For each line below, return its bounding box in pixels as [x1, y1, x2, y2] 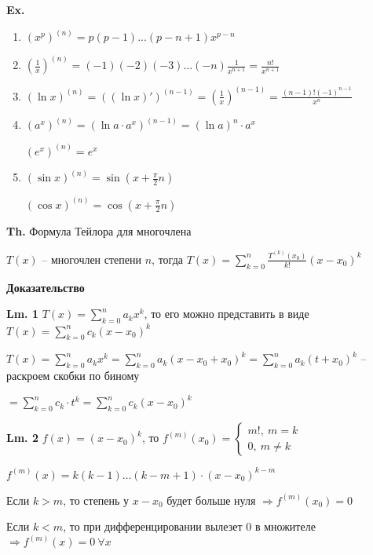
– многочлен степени [42, 250, 142, 267]
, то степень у [63, 491, 130, 508]
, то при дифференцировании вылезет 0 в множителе [63, 518, 316, 535]
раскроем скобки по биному [6, 367, 140, 384]
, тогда [152, 250, 183, 267]
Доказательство [6, 279, 85, 295]
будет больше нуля [166, 491, 256, 508]
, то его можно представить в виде [144, 305, 309, 322]
